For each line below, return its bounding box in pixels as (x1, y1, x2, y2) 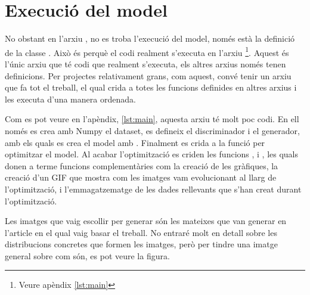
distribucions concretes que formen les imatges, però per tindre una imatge (5, 238, 278, 250)
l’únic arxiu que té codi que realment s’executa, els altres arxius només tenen (5, 57, 286, 70)
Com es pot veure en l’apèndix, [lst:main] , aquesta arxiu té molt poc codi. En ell (5, 113, 299, 125)
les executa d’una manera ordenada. (5, 92, 136, 105)
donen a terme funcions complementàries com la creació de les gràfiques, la (5, 159, 278, 172)
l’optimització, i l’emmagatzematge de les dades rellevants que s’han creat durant (5, 182, 302, 195)
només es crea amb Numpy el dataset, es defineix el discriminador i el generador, (5, 124, 300, 136)
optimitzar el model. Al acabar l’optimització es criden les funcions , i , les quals (5, 148, 299, 160)
